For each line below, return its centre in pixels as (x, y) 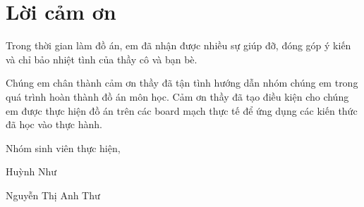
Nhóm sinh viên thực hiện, (63, 148)
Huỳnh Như (31, 171)
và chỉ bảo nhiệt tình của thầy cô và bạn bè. (102, 59)
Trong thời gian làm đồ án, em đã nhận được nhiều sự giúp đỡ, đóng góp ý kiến (178, 45)
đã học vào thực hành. (54, 124)
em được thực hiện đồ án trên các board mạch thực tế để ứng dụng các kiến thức (182, 110)
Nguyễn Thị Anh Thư (53, 195)
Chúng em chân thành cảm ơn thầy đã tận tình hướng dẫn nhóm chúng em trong (182, 83)
